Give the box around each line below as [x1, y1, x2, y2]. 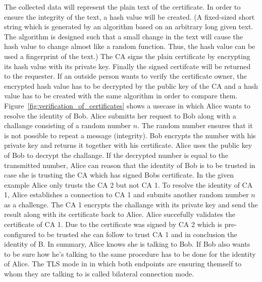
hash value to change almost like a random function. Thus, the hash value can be [4, 41, 255, 51]
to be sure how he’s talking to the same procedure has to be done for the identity [4, 248, 256, 259]
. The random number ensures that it [137, 120, 253, 131]
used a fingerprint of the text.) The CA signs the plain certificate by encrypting [4, 50, 250, 61]
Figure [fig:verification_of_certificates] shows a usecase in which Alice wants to [4, 100, 251, 110]
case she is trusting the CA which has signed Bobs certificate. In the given [4, 170, 234, 180]
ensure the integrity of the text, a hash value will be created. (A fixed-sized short [4, 11, 255, 22]
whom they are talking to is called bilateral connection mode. [4, 268, 194, 279]
